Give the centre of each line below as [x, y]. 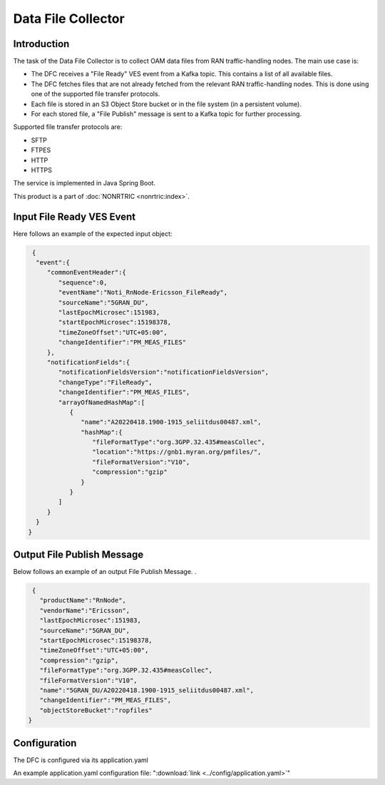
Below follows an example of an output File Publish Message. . [105, 572]
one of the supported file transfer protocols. [96, 94]
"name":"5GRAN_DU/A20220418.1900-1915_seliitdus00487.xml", [147, 690]
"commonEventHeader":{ [86, 272]
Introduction [41, 44]
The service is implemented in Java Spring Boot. [84, 183]
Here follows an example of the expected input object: [93, 234]
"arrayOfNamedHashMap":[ [102, 402]
